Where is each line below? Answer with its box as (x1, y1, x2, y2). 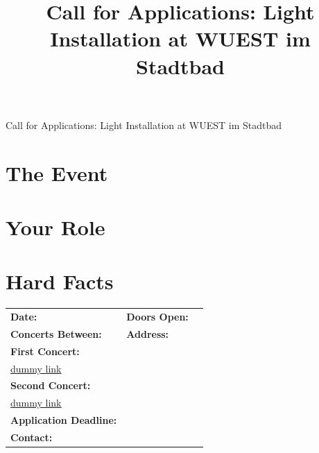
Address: (126, 326, 169, 341)
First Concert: (10, 343, 80, 358)
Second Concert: (10, 378, 91, 393)
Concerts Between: (10, 326, 102, 341)
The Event (6, 158, 108, 187)
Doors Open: (126, 309, 189, 323)
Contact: (10, 429, 53, 444)
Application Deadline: (10, 413, 117, 427)
